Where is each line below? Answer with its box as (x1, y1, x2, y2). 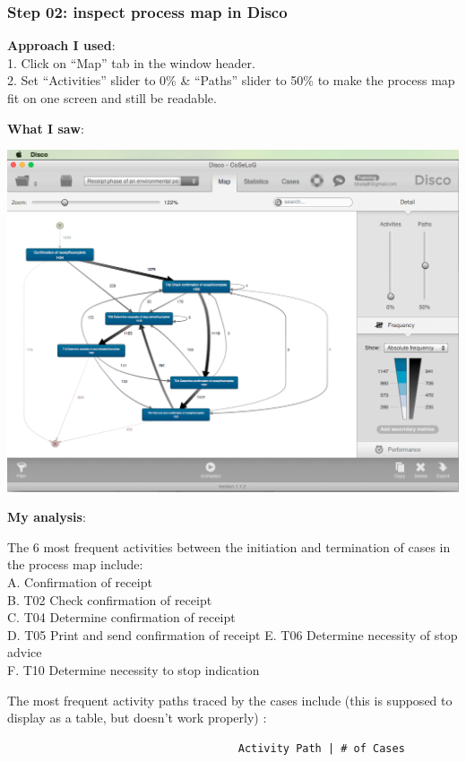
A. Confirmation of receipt (7, 573, 152, 591)
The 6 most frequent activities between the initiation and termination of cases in (7, 537, 451, 556)
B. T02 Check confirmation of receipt (7, 590, 212, 609)
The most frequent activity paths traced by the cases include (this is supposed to (7, 690, 453, 709)
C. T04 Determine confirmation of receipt (7, 608, 236, 627)
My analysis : (7, 507, 86, 526)
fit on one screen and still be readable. (7, 89, 217, 107)
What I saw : (7, 118, 84, 137)
